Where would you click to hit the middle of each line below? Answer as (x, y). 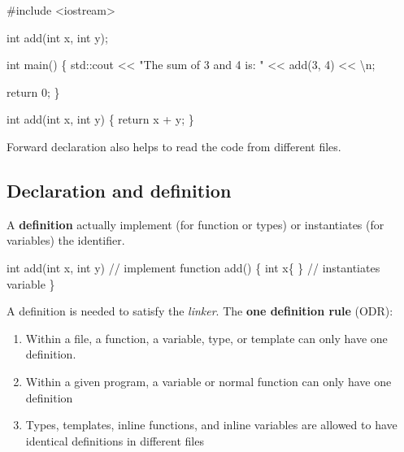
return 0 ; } (33, 91)
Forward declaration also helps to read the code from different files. (174, 146)
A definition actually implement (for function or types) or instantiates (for (195, 224)
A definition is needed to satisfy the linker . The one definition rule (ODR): (200, 311)
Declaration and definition (119, 190)
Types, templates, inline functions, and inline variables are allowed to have (211, 425)
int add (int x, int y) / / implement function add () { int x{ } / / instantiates (193, 267)
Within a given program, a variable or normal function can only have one (209, 381)
